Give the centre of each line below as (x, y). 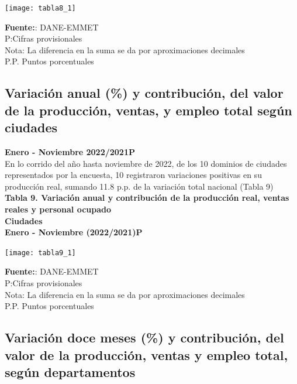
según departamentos (70, 371)
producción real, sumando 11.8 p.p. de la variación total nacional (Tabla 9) (139, 186)
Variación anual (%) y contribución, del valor (144, 93)
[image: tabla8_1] (40, 8)
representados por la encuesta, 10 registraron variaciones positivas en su (133, 175)
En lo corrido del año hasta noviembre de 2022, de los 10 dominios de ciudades (146, 163)
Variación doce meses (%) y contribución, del (144, 337)
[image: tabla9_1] (40, 253)
